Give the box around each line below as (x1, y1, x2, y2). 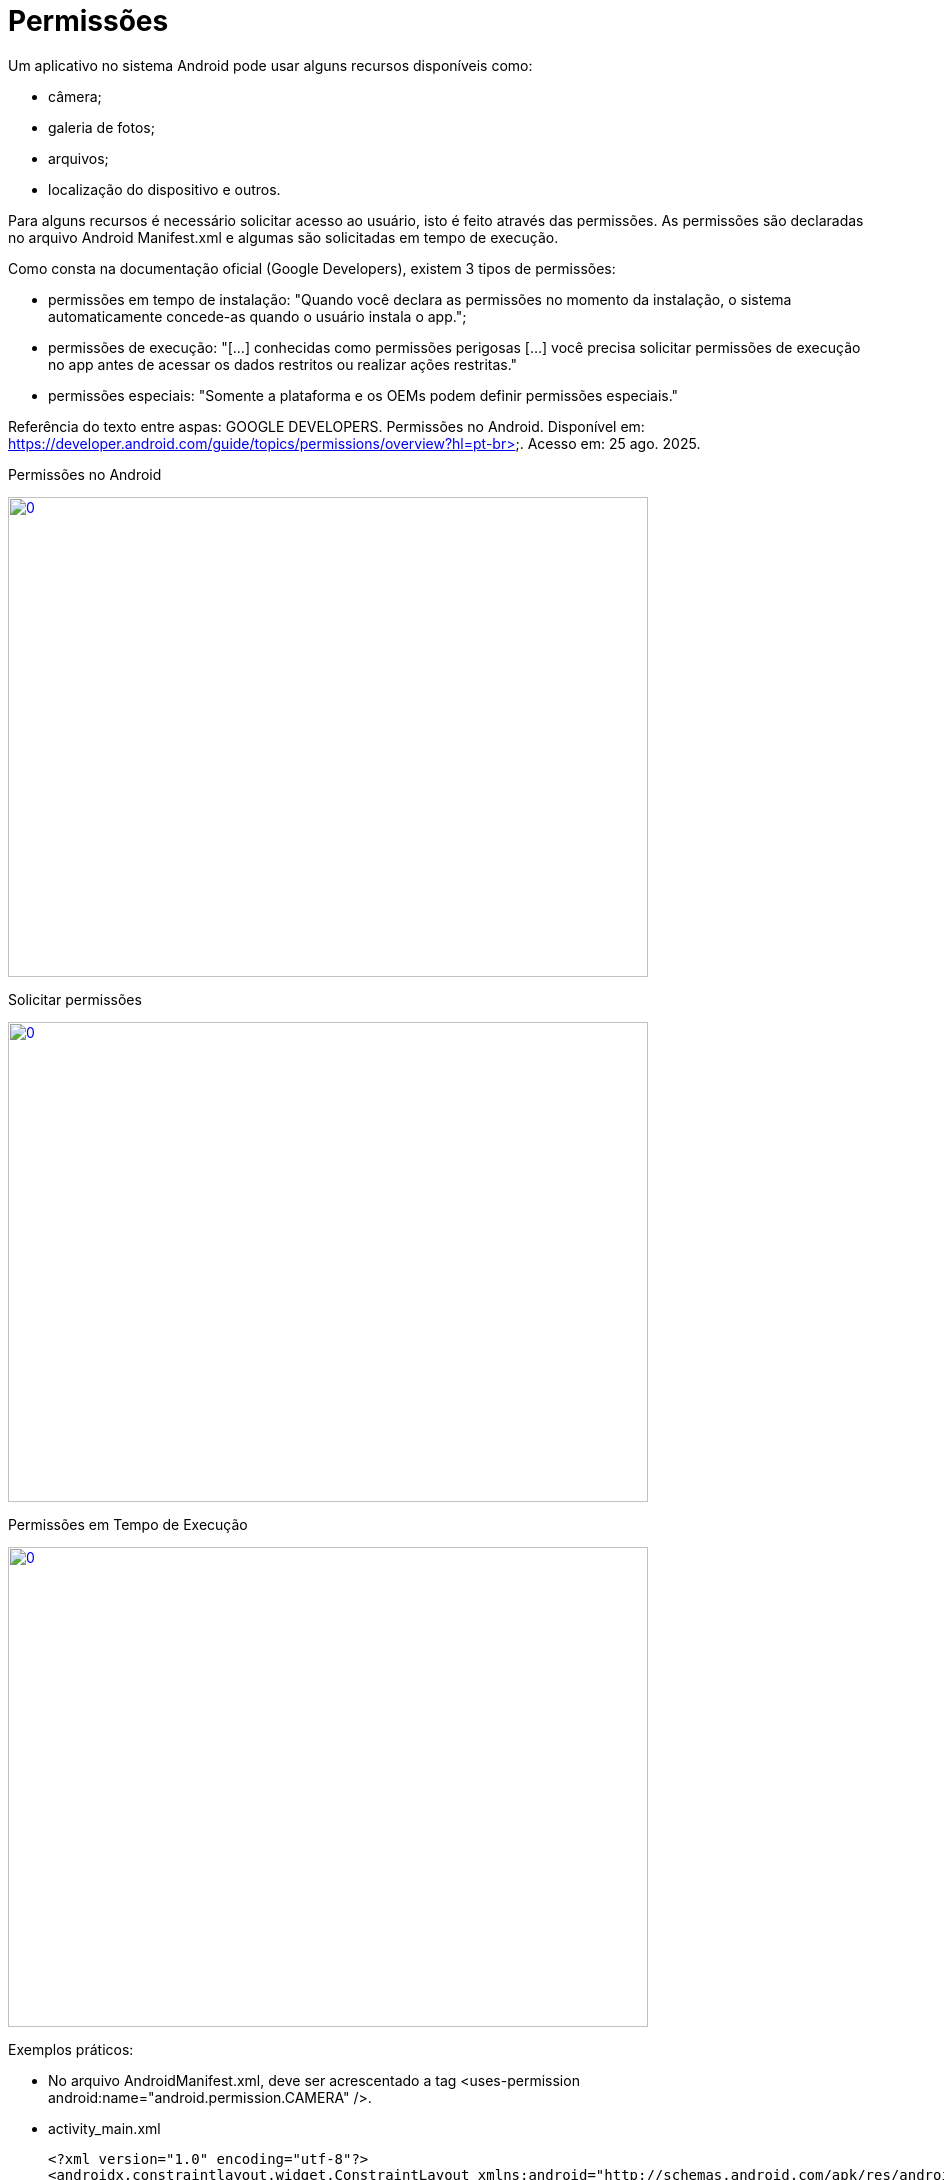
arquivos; (48, 149, 109, 167)
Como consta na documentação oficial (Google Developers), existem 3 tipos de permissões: (8, 259, 616, 277)
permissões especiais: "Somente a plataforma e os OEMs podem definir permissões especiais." (48, 386, 679, 404)
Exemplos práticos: (8, 2040, 134, 2058)
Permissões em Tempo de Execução (8, 1515, 248, 1533)
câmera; (48, 87, 102, 105)
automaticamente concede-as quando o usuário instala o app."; (48, 307, 467, 325)
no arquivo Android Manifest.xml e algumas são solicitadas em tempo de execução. (8, 228, 559, 246)
